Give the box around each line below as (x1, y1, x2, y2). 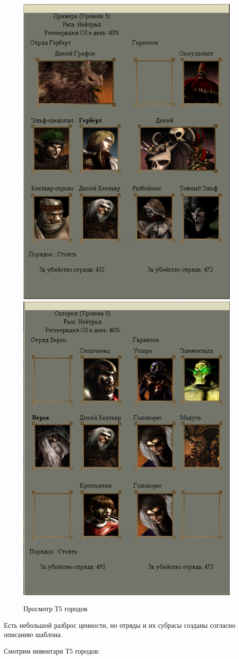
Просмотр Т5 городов (23, 603, 88, 614)
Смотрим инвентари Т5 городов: (4, 646, 100, 656)
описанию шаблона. (4, 629, 63, 640)
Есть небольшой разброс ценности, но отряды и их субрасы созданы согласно (4, 620, 236, 630)
